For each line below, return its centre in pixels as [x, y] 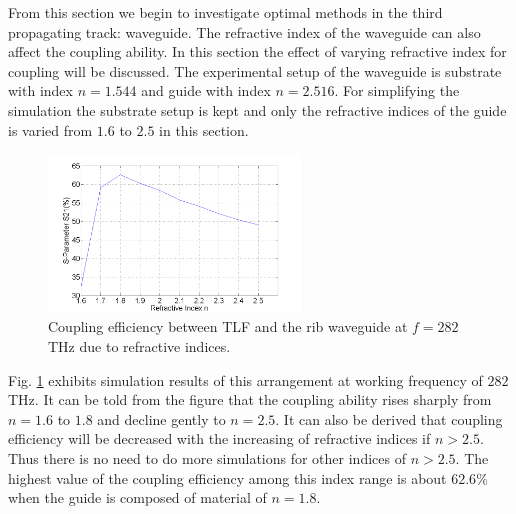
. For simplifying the [397, 90]
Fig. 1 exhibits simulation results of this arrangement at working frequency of [245, 379]
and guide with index [206, 90]
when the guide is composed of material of [137, 497]
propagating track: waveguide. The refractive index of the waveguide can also [244, 31]
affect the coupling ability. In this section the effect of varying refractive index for [257, 51]
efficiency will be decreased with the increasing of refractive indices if [219, 438]
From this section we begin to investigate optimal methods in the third [225, 12]
